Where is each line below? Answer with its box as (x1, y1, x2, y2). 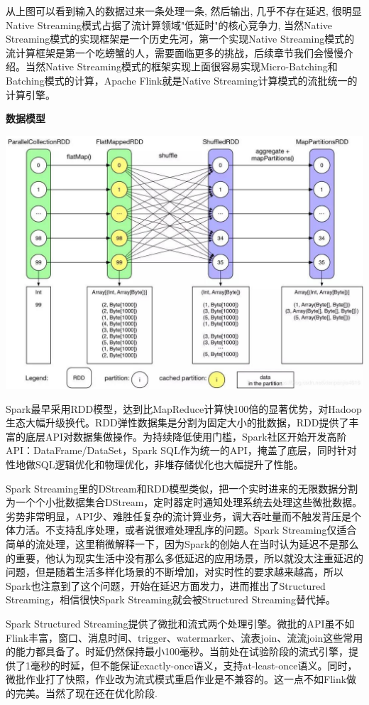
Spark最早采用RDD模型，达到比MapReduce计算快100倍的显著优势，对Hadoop (6, 401, 362, 416)
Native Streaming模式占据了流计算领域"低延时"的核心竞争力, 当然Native (6, 17, 333, 32)
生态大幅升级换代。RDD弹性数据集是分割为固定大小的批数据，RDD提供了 (6, 415, 349, 430)
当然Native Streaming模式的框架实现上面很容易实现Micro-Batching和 (25, 59, 338, 74)
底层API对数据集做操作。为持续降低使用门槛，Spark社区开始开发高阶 (25, 429, 347, 443)
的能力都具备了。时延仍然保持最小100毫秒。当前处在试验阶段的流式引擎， (6, 644, 348, 659)
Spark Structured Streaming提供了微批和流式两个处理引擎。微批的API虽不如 (6, 616, 355, 630)
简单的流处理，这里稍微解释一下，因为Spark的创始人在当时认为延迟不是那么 (6, 537, 359, 551)
